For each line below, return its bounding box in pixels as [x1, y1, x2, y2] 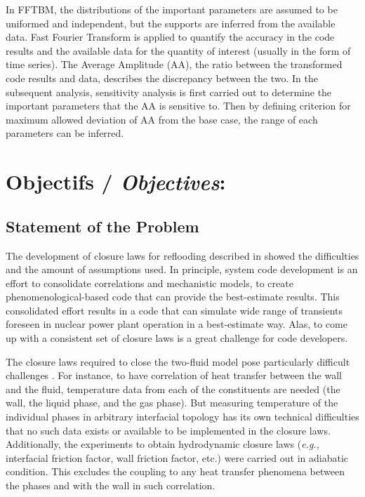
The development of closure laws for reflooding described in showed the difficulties [6, 248, 359, 263]
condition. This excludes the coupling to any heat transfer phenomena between [6, 464, 345, 479]
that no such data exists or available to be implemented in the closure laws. [6, 423, 331, 437]
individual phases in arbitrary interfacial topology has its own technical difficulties [6, 409, 359, 424]
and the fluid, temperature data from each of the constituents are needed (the [6, 381, 340, 396]
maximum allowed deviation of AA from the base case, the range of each [6, 112, 318, 126]
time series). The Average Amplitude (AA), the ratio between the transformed [6, 57, 343, 72]
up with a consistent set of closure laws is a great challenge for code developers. [6, 331, 348, 345]
